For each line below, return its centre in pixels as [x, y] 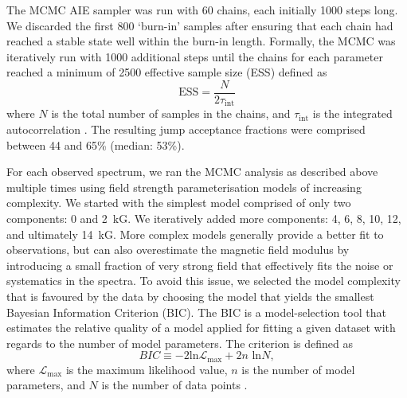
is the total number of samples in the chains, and [171, 113]
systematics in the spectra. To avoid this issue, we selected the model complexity [203, 281]
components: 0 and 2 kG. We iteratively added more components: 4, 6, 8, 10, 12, [204, 219]
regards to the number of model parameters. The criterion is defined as [180, 343]
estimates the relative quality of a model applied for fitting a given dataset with [201, 328]
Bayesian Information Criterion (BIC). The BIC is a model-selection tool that [196, 312]
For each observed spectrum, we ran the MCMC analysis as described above [192, 172]
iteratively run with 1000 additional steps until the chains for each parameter [195, 56]
